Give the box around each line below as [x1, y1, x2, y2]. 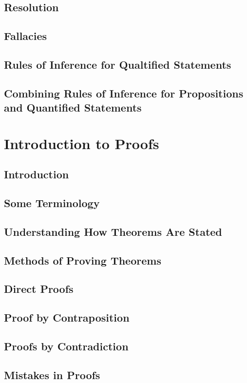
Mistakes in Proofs [4, 367, 100, 382]
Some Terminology [4, 195, 100, 211]
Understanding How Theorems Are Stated [4, 224, 222, 239]
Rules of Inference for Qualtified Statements [4, 57, 231, 72]
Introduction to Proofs [4, 133, 159, 153]
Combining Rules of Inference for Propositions [4, 85, 244, 100]
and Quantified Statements [4, 100, 142, 115]
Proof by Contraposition [4, 310, 130, 325]
